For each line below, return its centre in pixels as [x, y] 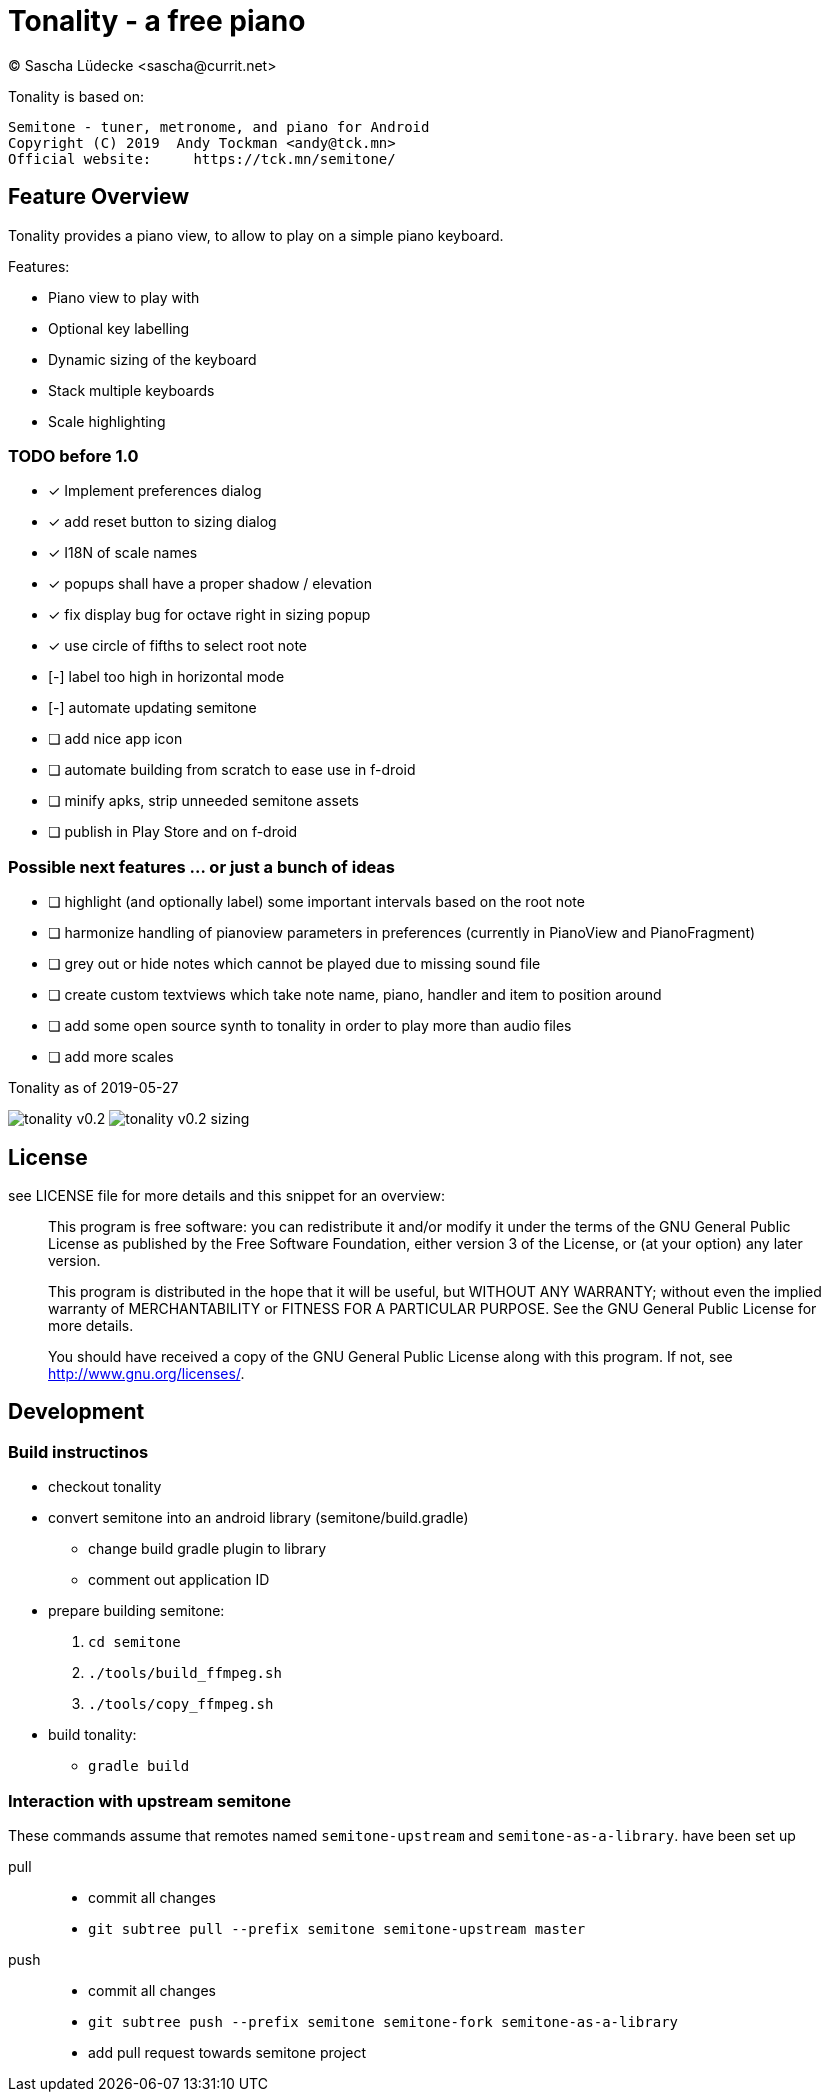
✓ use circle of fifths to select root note [177, 646]
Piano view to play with [124, 297]
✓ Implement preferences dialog [155, 491]
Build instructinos [78, 1451]
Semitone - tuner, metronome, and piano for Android [219, 126]
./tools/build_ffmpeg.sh [185, 1673]
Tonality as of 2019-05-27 [93, 1088]
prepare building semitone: [136, 1611]
